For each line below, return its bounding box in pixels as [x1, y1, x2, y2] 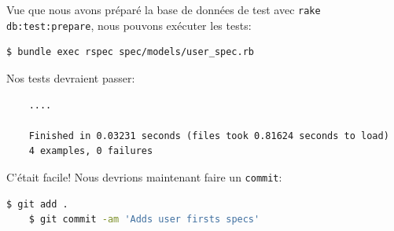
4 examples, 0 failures [28, 145, 153, 157]
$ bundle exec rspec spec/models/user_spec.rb [6, 46, 254, 58]
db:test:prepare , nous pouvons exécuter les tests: [6, 16, 252, 33]
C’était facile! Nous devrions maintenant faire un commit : [6, 168, 282, 185]
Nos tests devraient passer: [6, 69, 135, 86]
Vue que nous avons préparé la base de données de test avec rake [6, 2, 321, 17]
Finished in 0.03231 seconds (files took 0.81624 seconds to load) [28, 130, 389, 141]
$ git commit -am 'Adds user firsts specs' [28, 214, 260, 225]
